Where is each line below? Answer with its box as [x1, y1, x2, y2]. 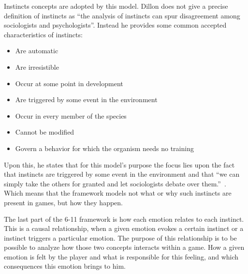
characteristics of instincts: [4, 29, 83, 39]
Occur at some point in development [15, 78, 123, 88]
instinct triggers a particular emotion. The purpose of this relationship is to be [4, 232, 237, 243]
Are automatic [15, 46, 58, 56]
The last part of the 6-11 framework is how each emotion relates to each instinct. [4, 213, 244, 224]
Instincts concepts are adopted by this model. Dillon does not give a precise [4, 1, 228, 11]
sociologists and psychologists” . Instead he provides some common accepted [4, 20, 227, 30]
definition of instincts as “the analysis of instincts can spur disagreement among [4, 10, 240, 20]
